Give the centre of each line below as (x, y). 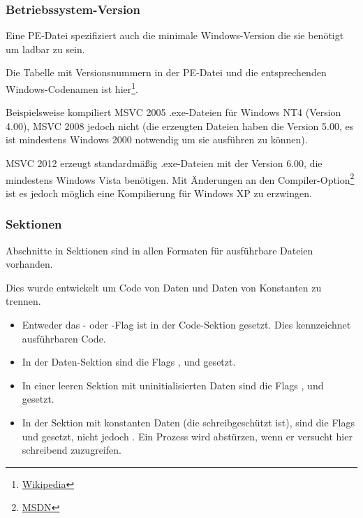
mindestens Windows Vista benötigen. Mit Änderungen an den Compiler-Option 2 (180, 178)
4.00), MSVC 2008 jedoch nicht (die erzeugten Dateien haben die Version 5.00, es (180, 125)
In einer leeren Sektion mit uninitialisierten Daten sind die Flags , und (173, 385)
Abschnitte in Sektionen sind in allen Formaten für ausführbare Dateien (160, 250)
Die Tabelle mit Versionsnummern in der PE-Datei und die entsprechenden (166, 72)
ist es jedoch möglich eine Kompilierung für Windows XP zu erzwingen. (159, 193)
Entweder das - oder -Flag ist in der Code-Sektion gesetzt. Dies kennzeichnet (186, 325)
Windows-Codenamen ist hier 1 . (72, 88)
